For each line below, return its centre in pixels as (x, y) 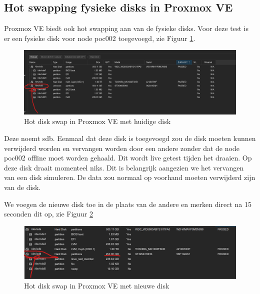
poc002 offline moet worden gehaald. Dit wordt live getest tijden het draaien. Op (128, 158)
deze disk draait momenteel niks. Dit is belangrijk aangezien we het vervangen (124, 167)
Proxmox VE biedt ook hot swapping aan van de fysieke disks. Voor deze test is (126, 28)
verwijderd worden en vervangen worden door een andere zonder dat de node (122, 148)
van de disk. (22, 187)
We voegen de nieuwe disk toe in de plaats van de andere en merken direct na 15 (128, 204)
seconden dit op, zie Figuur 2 (49, 214)
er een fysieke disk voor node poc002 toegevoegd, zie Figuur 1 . (100, 38)
